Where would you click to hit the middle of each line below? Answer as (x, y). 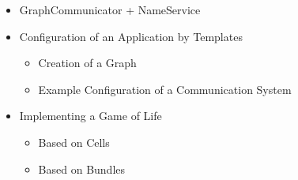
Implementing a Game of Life (91, 116)
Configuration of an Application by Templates (131, 36)
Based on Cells (74, 142)
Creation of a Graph (87, 63)
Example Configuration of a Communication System (165, 89)
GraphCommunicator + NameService (110, 9)
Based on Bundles (82, 169)
